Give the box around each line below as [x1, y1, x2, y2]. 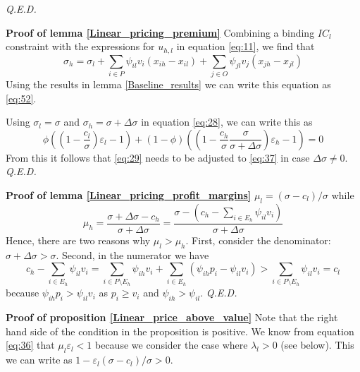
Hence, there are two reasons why [6, 232, 151, 247]
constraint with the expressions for [6, 39, 155, 54]
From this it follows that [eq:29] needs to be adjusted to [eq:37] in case [6, 150, 310, 164]
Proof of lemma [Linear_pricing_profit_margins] [6, 187, 252, 202]
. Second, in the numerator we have [56, 247, 209, 262]
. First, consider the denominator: [185, 232, 331, 247]
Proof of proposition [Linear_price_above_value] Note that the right [6, 310, 338, 325]
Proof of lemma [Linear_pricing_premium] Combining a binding [6, 25, 315, 40]
